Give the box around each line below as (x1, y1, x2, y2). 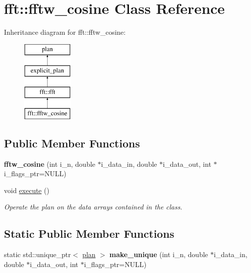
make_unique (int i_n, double (109, 249, 208, 260)
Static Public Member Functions (4, 226, 175, 241)
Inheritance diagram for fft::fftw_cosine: (4, 27, 126, 37)
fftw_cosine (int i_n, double (4, 158, 96, 169)
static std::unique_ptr (4, 249, 71, 260)
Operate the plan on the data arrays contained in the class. (4, 202, 183, 212)
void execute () (4, 185, 50, 195)
